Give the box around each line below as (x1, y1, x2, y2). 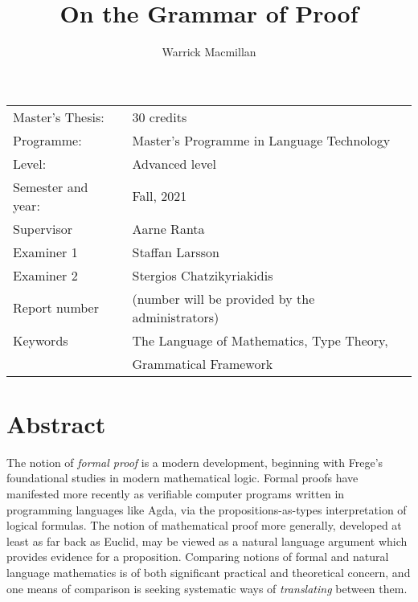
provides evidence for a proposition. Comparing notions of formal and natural (6, 548, 389, 565)
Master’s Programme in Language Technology (132, 130, 391, 149)
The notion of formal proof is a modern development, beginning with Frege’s (6, 453, 383, 470)
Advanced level (132, 154, 216, 173)
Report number (13, 298, 99, 317)
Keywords (13, 330, 68, 350)
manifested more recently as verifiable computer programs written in (6, 485, 345, 502)
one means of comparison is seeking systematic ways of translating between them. (6, 579, 408, 596)
